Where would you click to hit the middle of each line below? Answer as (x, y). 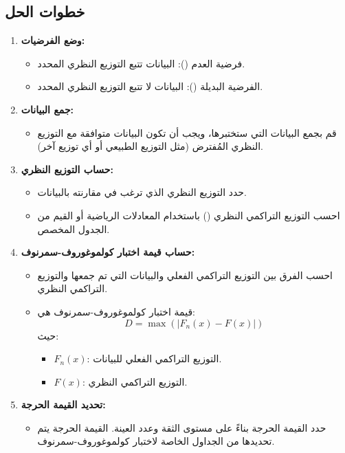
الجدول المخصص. (74, 229)
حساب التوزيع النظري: (67, 169)
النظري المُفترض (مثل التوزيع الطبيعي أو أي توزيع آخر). (151, 146)
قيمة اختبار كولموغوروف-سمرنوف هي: (116, 311)
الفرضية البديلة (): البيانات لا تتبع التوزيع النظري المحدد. (150, 86)
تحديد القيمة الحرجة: (63, 405)
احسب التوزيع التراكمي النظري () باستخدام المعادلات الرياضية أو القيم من (189, 215)
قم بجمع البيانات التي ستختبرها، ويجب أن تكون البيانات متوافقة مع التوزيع (187, 132)
